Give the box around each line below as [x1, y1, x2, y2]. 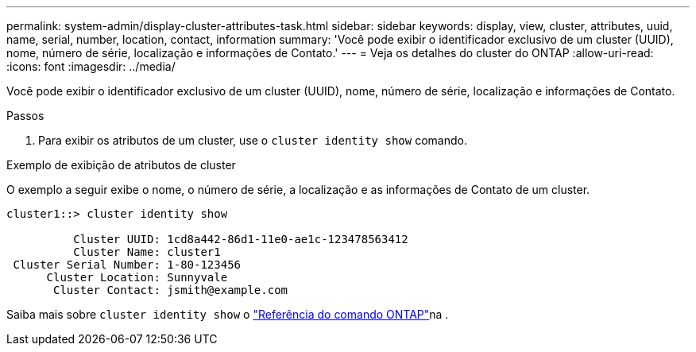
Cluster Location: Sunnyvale [46, 271, 228, 284]
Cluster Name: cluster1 [73, 246, 221, 258]
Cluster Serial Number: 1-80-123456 [13, 258, 242, 271]
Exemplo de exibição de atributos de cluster [6, 158, 236, 172]
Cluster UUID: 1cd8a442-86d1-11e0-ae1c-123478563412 [73, 233, 408, 246]
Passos [6, 109, 44, 122]
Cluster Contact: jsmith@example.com [53, 284, 288, 296]
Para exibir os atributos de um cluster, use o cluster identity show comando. [38, 133, 467, 147]
